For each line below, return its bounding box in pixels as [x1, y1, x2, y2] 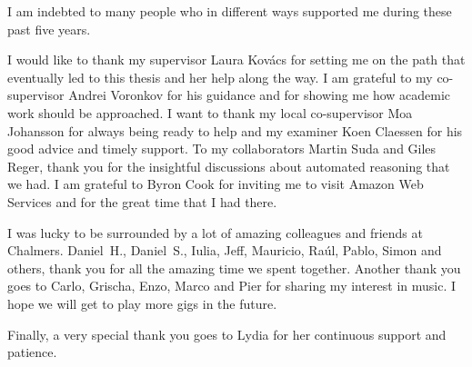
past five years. [7, 19, 91, 38]
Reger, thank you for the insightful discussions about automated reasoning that [7, 156, 450, 175]
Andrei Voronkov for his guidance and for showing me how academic [68, 85, 451, 104]
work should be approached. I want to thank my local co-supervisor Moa [7, 103, 413, 122]
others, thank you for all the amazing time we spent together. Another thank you [7, 258, 461, 277]
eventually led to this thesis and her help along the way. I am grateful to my [7, 67, 433, 86]
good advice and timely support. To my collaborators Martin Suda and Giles [7, 139, 437, 158]
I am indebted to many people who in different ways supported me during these [7, 2, 452, 20]
